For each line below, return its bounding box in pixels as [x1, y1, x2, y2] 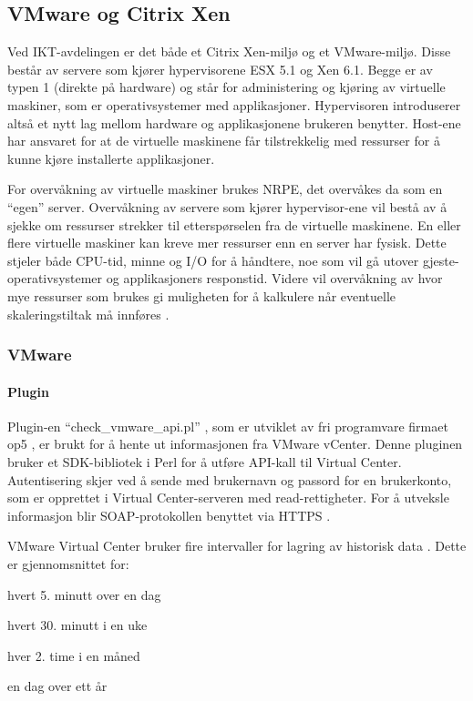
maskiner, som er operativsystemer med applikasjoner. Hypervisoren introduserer [7, 95, 461, 114]
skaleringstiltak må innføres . [7, 304, 170, 323]
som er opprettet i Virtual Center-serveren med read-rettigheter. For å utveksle [7, 488, 449, 507]
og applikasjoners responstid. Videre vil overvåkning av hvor [106, 269, 443, 288]
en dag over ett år [7, 676, 108, 696]
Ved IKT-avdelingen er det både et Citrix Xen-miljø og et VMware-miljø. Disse [7, 42, 451, 61]
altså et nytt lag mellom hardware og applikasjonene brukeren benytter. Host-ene [7, 113, 461, 132]
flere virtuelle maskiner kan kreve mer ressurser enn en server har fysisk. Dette [7, 233, 447, 252]
